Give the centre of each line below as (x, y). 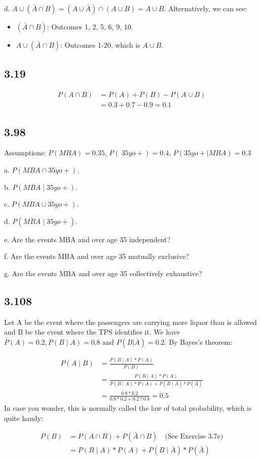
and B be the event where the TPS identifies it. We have (92, 332)
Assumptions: (25, 153)
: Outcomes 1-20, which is (100, 45)
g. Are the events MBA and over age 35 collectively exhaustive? (103, 273)
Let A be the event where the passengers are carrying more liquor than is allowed (130, 322)
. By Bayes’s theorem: (198, 342)
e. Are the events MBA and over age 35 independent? (87, 239)
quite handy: (24, 418)
